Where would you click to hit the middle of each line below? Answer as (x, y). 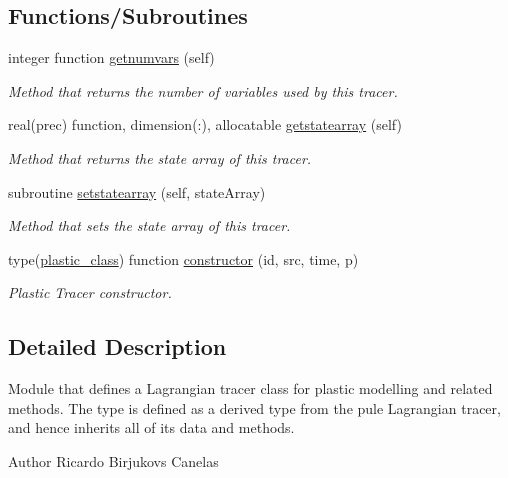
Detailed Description (117, 346)
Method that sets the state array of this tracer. (149, 225)
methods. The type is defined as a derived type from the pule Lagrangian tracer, (254, 407)
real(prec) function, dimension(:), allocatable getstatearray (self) (205, 124)
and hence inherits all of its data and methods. (151, 427)
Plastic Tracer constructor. (90, 292)
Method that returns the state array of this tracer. (160, 157)
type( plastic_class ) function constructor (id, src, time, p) (183, 258)
